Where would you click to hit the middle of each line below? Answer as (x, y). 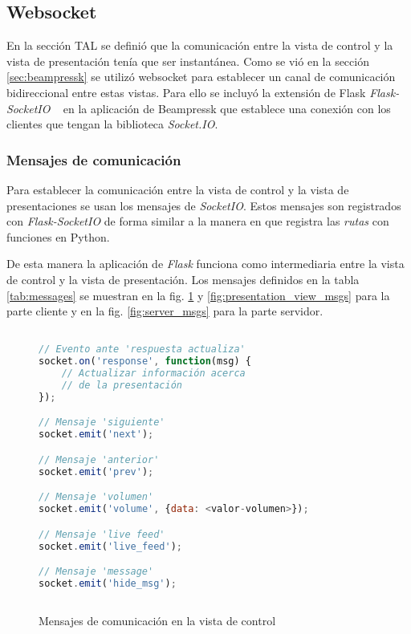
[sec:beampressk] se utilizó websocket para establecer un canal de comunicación (201, 77)
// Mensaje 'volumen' (96, 497)
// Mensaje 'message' (96, 572)
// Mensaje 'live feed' (102, 534)
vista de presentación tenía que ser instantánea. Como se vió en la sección (188, 61)
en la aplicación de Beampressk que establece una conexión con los (227, 108)
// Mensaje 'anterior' (99, 459)
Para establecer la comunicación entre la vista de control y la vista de (178, 189)
